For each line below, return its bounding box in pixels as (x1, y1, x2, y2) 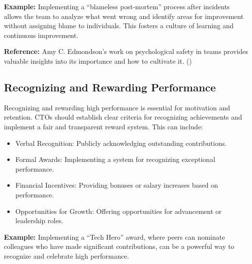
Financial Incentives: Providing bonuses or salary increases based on (15, 180, 218, 190)
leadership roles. (15, 215, 64, 226)
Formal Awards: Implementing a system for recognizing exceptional (15, 154, 216, 164)
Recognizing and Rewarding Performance (4, 79, 216, 94)
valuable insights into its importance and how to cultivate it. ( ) (4, 55, 192, 66)
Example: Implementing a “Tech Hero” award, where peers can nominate (4, 231, 225, 242)
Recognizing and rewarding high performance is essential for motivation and (4, 102, 230, 112)
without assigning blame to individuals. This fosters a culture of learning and (4, 20, 234, 31)
